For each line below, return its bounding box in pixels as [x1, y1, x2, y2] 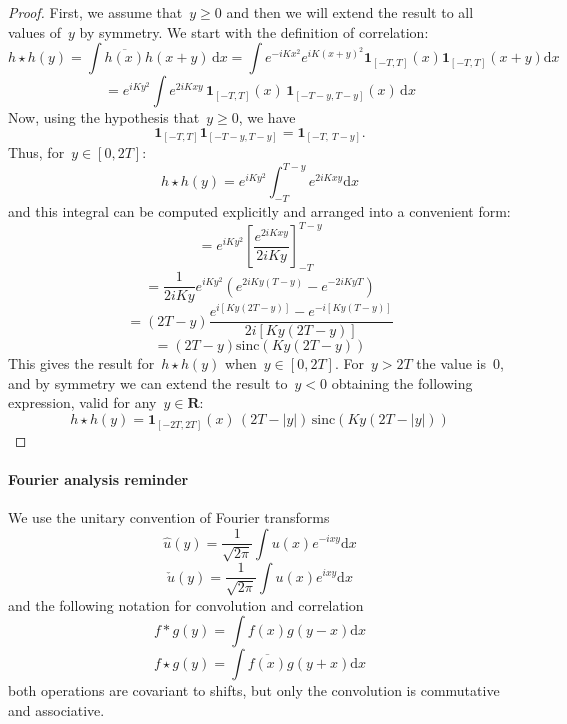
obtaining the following [331, 372, 473, 393]
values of [8, 21, 61, 42]
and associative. [8, 699, 105, 720]
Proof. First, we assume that [8, 2, 183, 22]
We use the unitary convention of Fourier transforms [8, 506, 330, 527]
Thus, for [8, 142, 65, 163]
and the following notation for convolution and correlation [8, 594, 364, 615]
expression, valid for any [8, 392, 157, 413]
